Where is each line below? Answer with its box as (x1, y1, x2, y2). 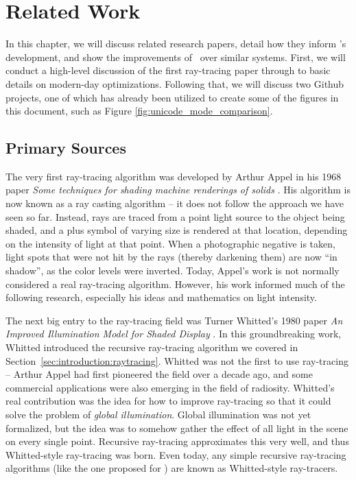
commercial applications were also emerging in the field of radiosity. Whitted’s (5, 380, 335, 394)
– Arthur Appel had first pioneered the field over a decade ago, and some (5, 367, 313, 381)
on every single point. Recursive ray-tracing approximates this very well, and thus (5, 434, 349, 448)
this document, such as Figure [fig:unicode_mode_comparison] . (5, 104, 273, 118)
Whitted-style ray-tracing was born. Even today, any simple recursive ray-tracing (5, 447, 346, 461)
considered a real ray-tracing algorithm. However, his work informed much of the (5, 276, 345, 291)
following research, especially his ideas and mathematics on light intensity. (5, 290, 317, 304)
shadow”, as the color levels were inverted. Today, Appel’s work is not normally (5, 263, 340, 278)
